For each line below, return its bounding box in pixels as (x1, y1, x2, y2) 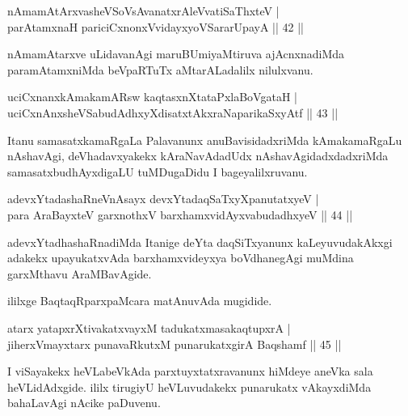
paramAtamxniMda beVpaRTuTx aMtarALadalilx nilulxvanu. (7, 61, 313, 78)
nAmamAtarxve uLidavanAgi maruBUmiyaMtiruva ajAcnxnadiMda (7, 45, 345, 62)
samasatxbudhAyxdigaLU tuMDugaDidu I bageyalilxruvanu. (7, 163, 308, 180)
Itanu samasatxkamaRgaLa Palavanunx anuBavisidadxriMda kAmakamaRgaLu (7, 131, 402, 148)
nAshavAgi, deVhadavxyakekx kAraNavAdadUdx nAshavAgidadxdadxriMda (7, 147, 389, 164)
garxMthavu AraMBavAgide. (7, 265, 152, 282)
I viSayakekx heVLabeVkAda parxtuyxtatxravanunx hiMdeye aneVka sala (7, 363, 373, 380)
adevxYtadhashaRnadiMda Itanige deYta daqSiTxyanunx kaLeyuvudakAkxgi (7, 233, 393, 250)
